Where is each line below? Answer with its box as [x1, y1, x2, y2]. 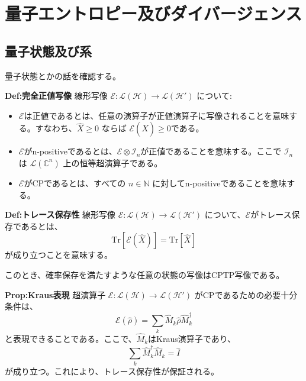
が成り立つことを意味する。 [5, 248, 112, 261]
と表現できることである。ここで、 [5, 332, 137, 344]
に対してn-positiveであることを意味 [152, 176, 287, 189]
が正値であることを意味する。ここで [140, 145, 282, 157]
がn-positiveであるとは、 [24, 145, 117, 157]
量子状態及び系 [5, 41, 92, 60]
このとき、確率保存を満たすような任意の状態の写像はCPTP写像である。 [5, 268, 285, 280]
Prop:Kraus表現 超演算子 [5, 288, 106, 301]
